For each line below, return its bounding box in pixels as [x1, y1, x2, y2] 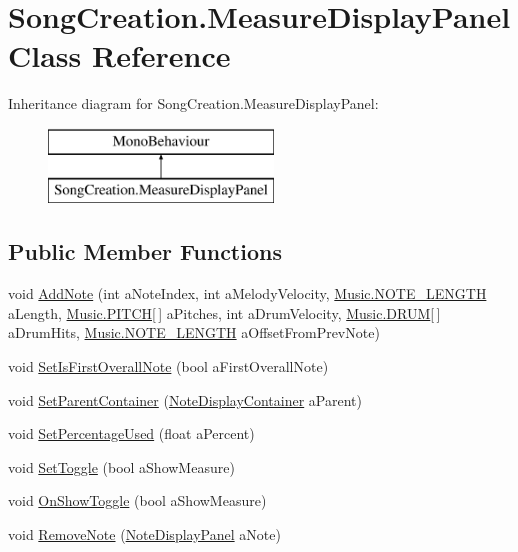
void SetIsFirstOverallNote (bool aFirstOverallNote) [8, 356, 329, 377]
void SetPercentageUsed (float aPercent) [8, 423, 255, 444]
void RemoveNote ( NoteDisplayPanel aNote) [8, 524, 281, 545]
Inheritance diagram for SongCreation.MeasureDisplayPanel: [8, 93, 379, 114]
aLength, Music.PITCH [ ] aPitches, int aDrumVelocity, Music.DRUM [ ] [8, 302, 441, 323]
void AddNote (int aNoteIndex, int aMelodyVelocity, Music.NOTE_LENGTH [8, 283, 487, 304]
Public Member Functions [8, 236, 282, 267]
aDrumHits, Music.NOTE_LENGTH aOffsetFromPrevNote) [8, 322, 380, 343]
